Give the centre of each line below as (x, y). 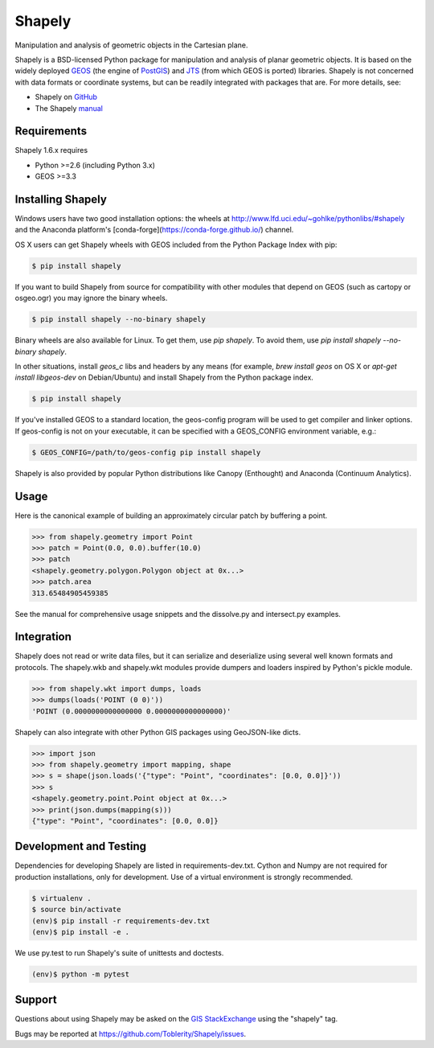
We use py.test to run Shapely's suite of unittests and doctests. (119, 952)
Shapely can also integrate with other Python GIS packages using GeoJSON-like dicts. (158, 732)
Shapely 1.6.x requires (51, 150)
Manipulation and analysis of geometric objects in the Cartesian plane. (131, 45)
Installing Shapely (61, 199)
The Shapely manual (69, 108)
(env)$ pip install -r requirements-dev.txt (121, 921)
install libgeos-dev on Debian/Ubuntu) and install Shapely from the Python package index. (164, 377)
